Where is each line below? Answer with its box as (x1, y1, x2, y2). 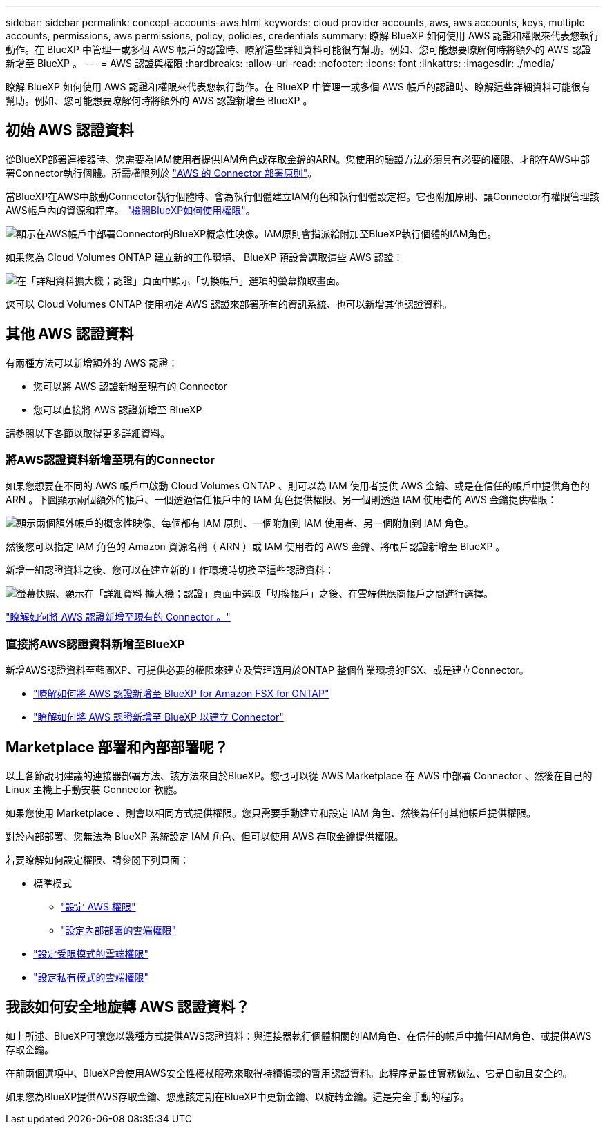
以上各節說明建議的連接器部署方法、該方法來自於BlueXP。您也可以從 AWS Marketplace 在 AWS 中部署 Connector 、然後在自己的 (6, 770, 593, 782)
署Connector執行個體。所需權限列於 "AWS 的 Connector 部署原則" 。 (6, 166, 318, 179)
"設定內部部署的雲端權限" (61, 924, 177, 937)
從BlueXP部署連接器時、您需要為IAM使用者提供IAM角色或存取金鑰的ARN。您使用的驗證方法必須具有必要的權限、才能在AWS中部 (6, 153, 590, 165)
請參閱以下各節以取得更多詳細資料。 (6, 427, 170, 439)
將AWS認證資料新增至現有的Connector (6, 453, 215, 467)
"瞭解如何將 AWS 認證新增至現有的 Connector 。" (6, 611, 231, 623)
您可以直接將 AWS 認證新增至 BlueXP (33, 403, 202, 416)
